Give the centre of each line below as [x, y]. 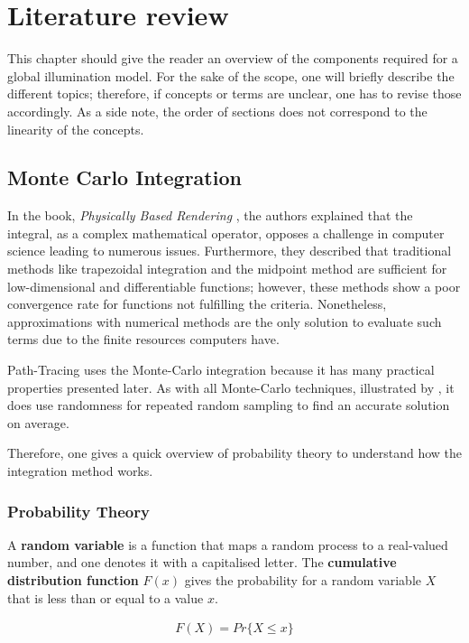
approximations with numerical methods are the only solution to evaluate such [225, 321]
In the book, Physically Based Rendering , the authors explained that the [210, 215]
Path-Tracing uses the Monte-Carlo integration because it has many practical [221, 370]
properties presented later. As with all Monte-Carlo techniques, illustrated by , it [231, 387]
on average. [38, 422]
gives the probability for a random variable [303, 580]
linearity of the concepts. [76, 129]
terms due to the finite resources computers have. [143, 339]
